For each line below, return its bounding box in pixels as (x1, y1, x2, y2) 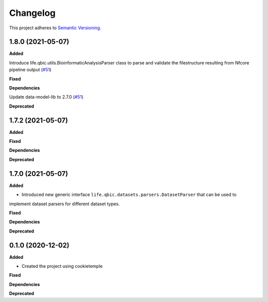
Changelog (9, 7, 56, 18)
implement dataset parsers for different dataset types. (9, 201, 120, 207)
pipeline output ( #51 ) (9, 67, 52, 73)
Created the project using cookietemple (21, 263, 103, 269)
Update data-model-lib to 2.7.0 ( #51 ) (9, 94, 84, 100)
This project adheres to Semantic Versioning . (9, 25, 101, 31)
